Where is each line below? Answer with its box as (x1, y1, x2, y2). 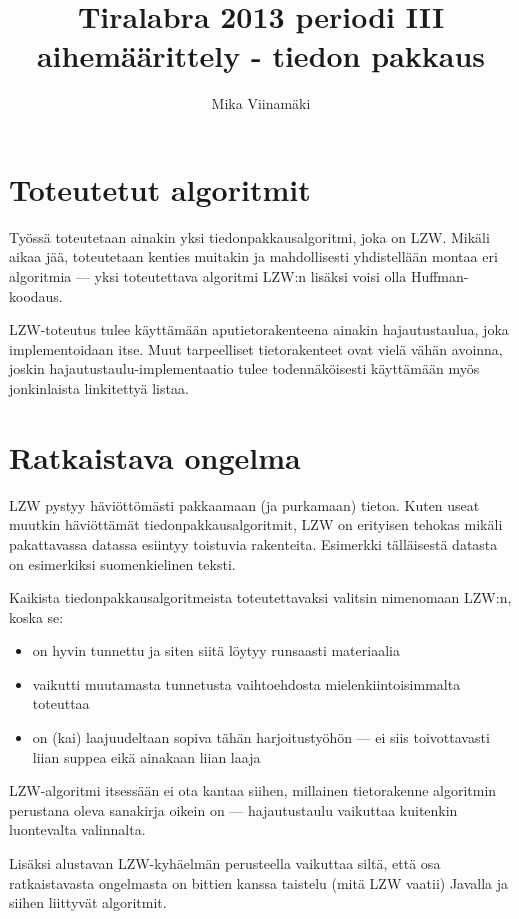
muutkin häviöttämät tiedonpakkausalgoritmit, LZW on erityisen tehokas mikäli (9, 514, 503, 535)
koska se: (9, 606, 64, 627)
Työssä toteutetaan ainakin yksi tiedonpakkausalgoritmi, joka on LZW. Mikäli (9, 226, 490, 247)
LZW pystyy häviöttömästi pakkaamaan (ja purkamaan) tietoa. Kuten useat (9, 494, 480, 515)
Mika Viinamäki (211, 93, 311, 114)
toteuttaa (32, 693, 90, 714)
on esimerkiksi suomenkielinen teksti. (9, 553, 236, 574)
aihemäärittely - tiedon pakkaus (36, 35, 486, 76)
